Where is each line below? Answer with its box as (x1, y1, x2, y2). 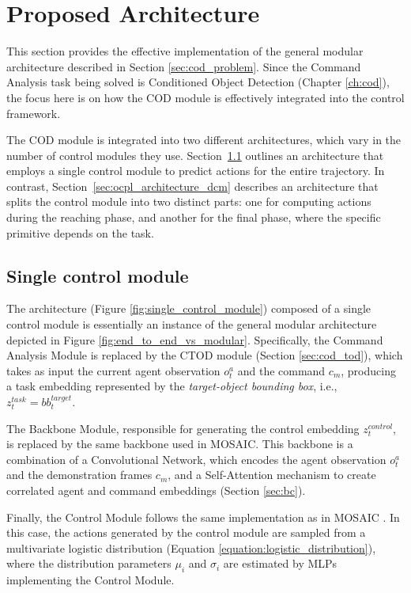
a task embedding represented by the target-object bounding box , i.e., (6, 378, 337, 394)
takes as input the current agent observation (6, 362, 221, 378)
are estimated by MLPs (223, 555, 337, 572)
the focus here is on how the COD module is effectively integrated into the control (6, 89, 405, 105)
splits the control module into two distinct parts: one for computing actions (6, 193, 371, 210)
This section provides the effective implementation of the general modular (6, 43, 364, 59)
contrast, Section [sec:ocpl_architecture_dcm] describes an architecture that (6, 177, 379, 194)
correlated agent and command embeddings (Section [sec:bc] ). (6, 481, 306, 498)
